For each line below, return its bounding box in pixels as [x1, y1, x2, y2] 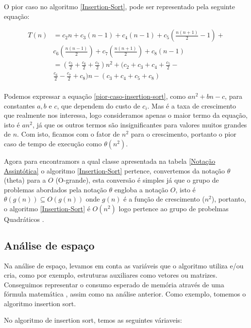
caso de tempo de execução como [4, 138, 102, 148]
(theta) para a [4, 175, 46, 185]
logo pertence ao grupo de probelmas [118, 203, 229, 213]
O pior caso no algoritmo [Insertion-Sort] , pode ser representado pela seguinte [4, 1, 235, 11]
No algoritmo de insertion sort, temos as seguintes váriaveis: [4, 314, 182, 325]
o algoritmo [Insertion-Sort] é [4, 203, 90, 213]
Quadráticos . [4, 214, 44, 224]
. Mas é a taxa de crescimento [147, 100, 236, 110]
